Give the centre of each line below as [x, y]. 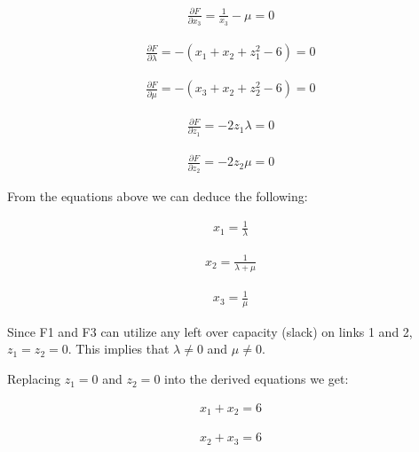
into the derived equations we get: [257, 379]
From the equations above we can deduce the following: [158, 196]
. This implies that [119, 349]
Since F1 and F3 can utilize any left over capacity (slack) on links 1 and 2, [210, 331]
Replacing [34, 379]
